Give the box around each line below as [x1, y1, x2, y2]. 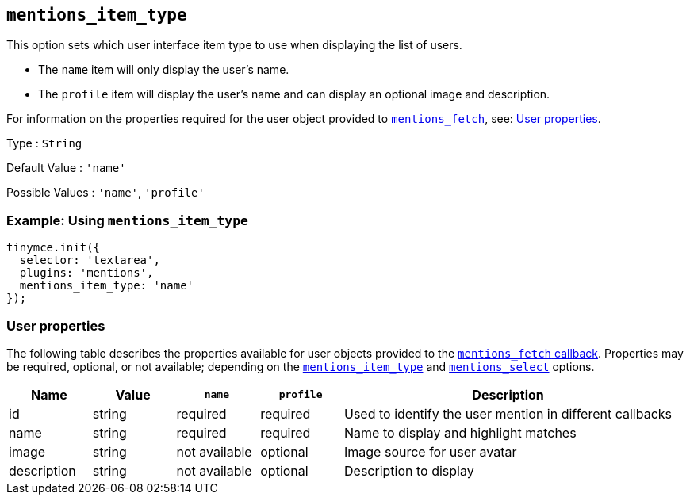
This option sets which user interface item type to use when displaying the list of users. [6, 38, 462, 52]
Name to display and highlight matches [344, 424, 577, 441]
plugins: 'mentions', [19, 266, 154, 280]
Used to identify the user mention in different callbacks [344, 405, 673, 422]
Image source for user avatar [344, 443, 517, 460]
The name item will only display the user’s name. [38, 63, 289, 77]
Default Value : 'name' [6, 161, 126, 175]
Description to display [344, 462, 474, 479]
